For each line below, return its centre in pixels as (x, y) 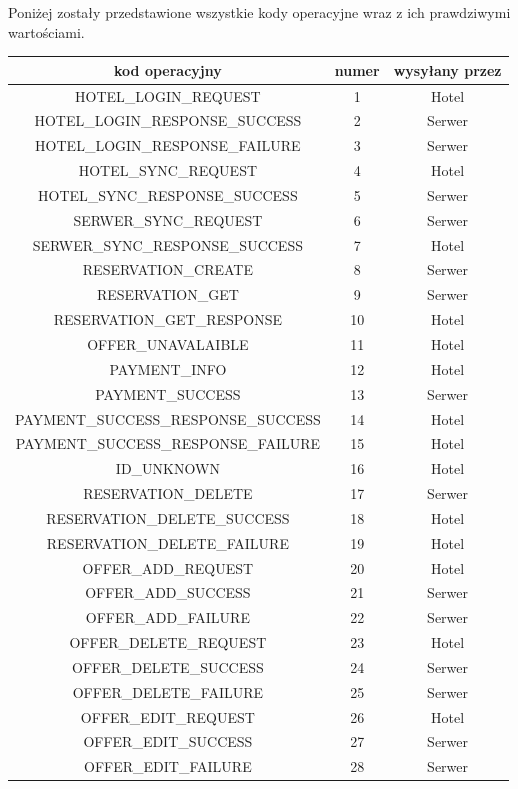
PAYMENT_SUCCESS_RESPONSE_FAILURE (168, 443)
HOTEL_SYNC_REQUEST (168, 170)
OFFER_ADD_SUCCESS (168, 592)
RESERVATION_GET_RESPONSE (167, 319)
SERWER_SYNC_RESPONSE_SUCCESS (167, 244)
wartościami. (46, 31)
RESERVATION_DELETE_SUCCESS (168, 517)
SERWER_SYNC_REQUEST (168, 219)
